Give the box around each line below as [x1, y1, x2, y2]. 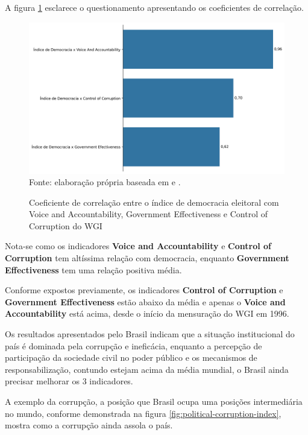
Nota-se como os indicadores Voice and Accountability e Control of [5, 240, 272, 252]
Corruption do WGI [29, 219, 102, 232]
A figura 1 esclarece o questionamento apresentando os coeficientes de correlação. [5, 1, 304, 13]
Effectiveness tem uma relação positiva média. [5, 263, 182, 276]
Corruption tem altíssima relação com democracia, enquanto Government [5, 252, 289, 264]
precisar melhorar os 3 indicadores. [5, 375, 133, 387]
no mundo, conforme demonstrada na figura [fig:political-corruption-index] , [5, 407, 281, 419]
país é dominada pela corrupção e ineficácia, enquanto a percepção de [5, 339, 262, 352]
